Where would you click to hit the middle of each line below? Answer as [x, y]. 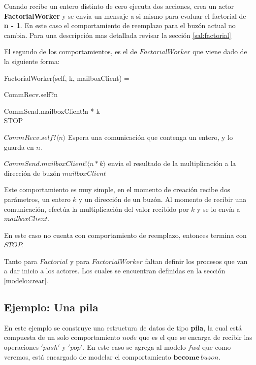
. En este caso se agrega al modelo [134, 347]
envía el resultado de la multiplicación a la [172, 163]
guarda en [19, 147]
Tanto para [21, 261]
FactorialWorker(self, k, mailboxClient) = [67, 78]
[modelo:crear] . [26, 281]
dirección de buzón [32, 173]
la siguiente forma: [32, 61]
